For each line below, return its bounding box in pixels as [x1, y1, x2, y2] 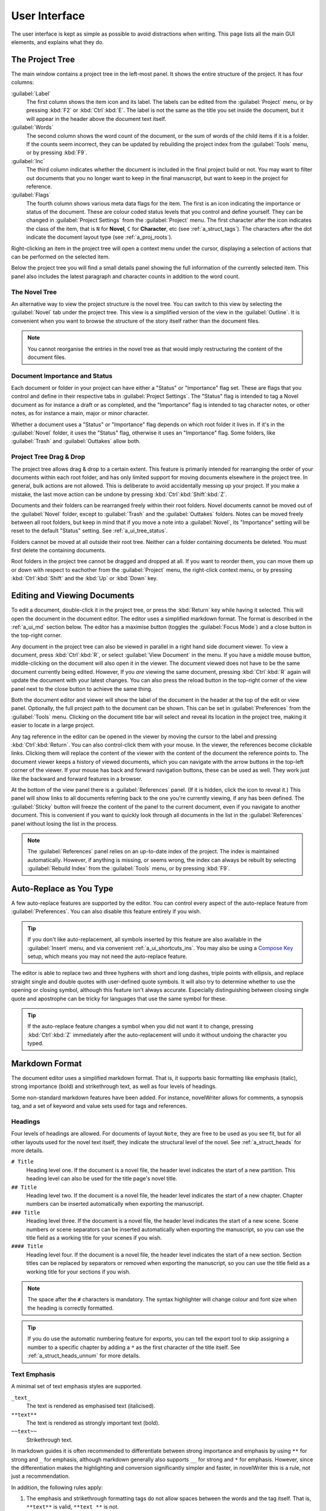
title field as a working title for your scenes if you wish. [26, 1234, 162, 1241]
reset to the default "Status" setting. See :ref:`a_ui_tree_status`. [11, 527, 168, 534]
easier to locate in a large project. [11, 722, 95, 729]
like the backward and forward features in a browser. [11, 775, 143, 782]
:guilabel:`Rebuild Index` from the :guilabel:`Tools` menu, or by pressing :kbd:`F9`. [27, 865, 231, 872]
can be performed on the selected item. [11, 253, 110, 260]
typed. [27, 1040, 44, 1047]
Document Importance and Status [11, 372, 113, 380]
